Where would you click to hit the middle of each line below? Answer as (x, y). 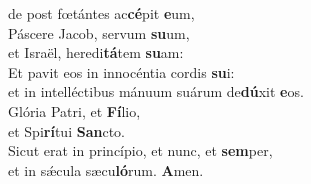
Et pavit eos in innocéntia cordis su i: (121, 71)
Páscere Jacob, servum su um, (99, 32)
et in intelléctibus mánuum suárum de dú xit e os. (156, 91)
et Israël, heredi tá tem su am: (96, 52)
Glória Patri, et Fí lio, (74, 110)
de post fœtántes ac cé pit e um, (101, 13)
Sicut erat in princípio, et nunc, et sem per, (140, 150)
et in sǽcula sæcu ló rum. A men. (106, 169)
